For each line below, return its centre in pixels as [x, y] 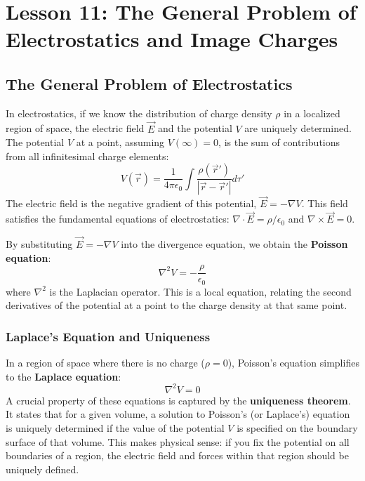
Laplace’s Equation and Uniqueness [108, 336]
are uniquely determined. [298, 128]
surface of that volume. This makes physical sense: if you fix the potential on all [178, 441]
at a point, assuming [120, 142]
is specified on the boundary [297, 428]
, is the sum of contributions [279, 142]
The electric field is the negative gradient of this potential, [131, 203]
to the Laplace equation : [64, 376]
